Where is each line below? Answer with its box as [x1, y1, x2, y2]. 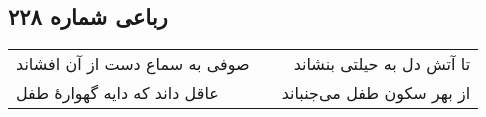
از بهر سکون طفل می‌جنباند [281, 81, 471, 105]
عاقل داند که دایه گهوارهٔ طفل [16, 81, 219, 105]
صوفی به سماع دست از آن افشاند [16, 52, 250, 76]
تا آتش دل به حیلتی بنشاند [293, 52, 471, 76]
